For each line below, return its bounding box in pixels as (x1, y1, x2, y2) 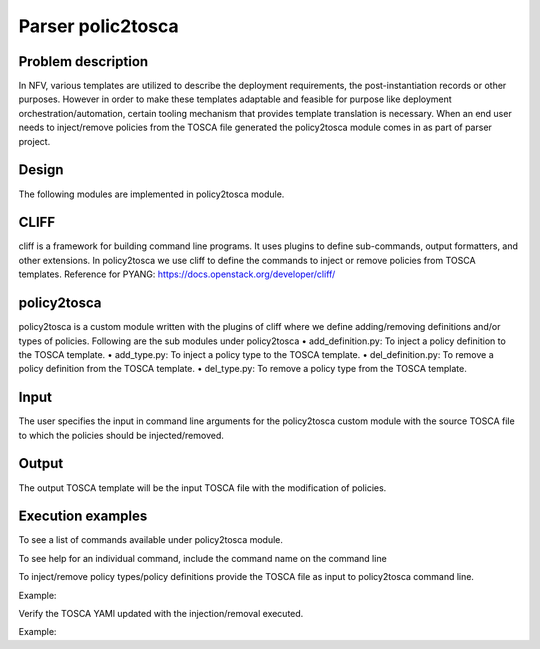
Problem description (18, 53, 149, 70)
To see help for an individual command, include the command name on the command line (18, 552, 387, 564)
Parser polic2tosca (18, 15, 179, 37)
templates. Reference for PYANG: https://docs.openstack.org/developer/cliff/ (18, 268, 336, 280)
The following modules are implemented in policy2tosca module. (18, 188, 285, 200)
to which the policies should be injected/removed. (18, 429, 224, 441)
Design (18, 161, 64, 179)
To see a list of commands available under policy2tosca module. (18, 534, 284, 546)
